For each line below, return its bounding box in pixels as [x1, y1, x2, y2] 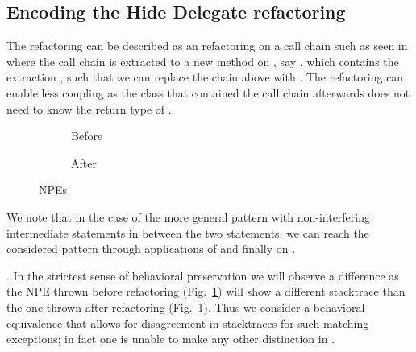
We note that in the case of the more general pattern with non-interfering [6, 208, 370, 225]
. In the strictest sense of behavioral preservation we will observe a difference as [6, 267, 399, 284]
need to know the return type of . [6, 100, 172, 117]
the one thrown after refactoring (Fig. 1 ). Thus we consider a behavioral [6, 298, 365, 315]
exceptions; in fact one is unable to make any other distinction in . [6, 330, 335, 347]
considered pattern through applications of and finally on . [6, 240, 296, 257]
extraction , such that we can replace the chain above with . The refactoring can [6, 68, 404, 85]
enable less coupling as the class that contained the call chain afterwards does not [6, 84, 410, 101]
